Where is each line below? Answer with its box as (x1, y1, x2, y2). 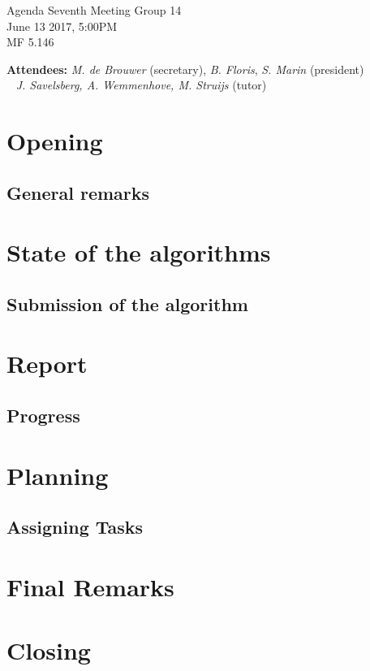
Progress (6, 403, 80, 428)
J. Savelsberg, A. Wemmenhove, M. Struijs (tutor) (15, 76, 267, 93)
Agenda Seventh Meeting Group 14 (6, 2, 182, 18)
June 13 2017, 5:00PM (6, 17, 118, 34)
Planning (6, 458, 109, 491)
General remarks (6, 180, 150, 205)
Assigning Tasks (6, 514, 144, 539)
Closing (6, 634, 91, 667)
